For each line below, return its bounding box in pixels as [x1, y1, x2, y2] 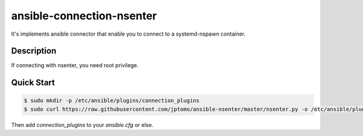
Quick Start [11, 77, 55, 88]
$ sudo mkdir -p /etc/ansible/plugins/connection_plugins [24, 97, 200, 104]
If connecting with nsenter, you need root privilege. [11, 62, 139, 69]
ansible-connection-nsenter [11, 9, 157, 22]
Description [11, 46, 57, 56]
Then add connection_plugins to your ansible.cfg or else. [11, 121, 154, 128]
